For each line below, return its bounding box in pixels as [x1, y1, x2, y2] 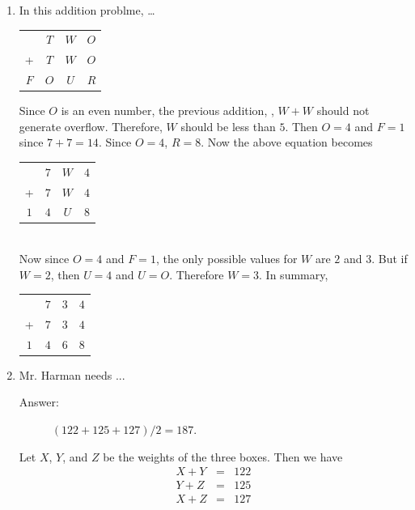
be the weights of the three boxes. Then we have [103, 448, 343, 465]
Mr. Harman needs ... [19, 366, 125, 383]
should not [316, 102, 370, 119]
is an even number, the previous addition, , [61, 102, 274, 119]
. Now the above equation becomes [201, 134, 373, 151]
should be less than [180, 117, 276, 134]
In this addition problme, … [19, 2, 155, 18]
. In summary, [259, 266, 328, 283]
